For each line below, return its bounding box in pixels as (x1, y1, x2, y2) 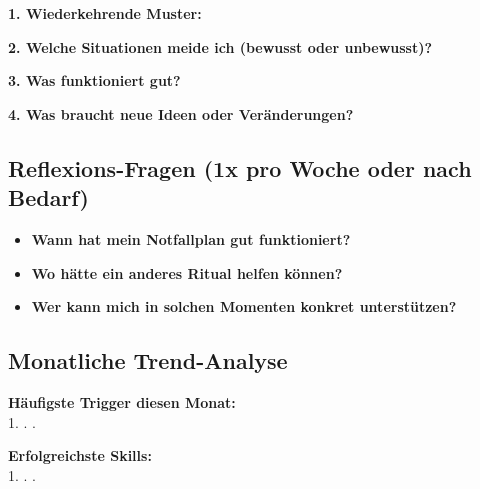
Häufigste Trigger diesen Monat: (8, 391, 236, 412)
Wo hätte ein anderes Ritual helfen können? (31, 262, 343, 283)
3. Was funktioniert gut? (8, 70, 181, 91)
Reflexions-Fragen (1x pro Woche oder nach (8, 152, 472, 183)
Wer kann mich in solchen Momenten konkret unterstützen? (31, 296, 457, 317)
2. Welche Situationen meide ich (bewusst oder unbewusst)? (8, 36, 433, 57)
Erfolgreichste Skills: (8, 445, 152, 466)
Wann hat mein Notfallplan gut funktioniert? (31, 228, 351, 249)
